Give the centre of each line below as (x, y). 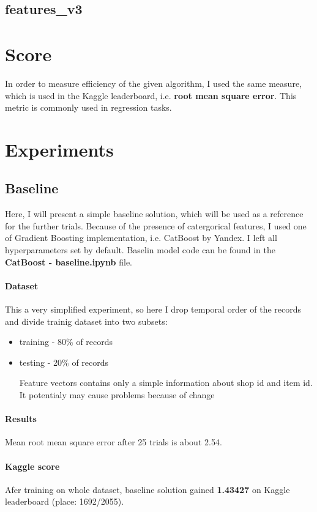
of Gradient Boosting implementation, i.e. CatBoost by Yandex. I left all (141, 238)
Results (21, 419)
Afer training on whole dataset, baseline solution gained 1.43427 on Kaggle (147, 489)
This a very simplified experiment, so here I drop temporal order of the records (153, 309)
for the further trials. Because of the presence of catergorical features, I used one (156, 225)
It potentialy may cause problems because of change (117, 395)
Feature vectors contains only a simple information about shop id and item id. (166, 383)
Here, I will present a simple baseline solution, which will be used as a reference (154, 214)
